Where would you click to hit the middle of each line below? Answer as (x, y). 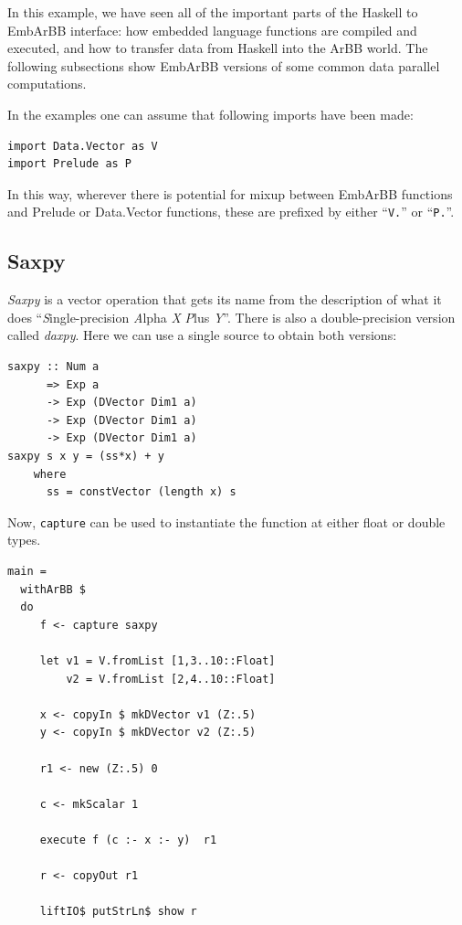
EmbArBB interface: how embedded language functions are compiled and (212, 30)
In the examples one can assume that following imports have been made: (210, 114)
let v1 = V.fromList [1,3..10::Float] (157, 660)
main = (27, 571)
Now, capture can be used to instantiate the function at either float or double (226, 521)
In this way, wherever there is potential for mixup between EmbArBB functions (230, 193)
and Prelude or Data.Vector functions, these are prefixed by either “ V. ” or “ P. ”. (231, 212)
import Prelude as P (70, 164)
